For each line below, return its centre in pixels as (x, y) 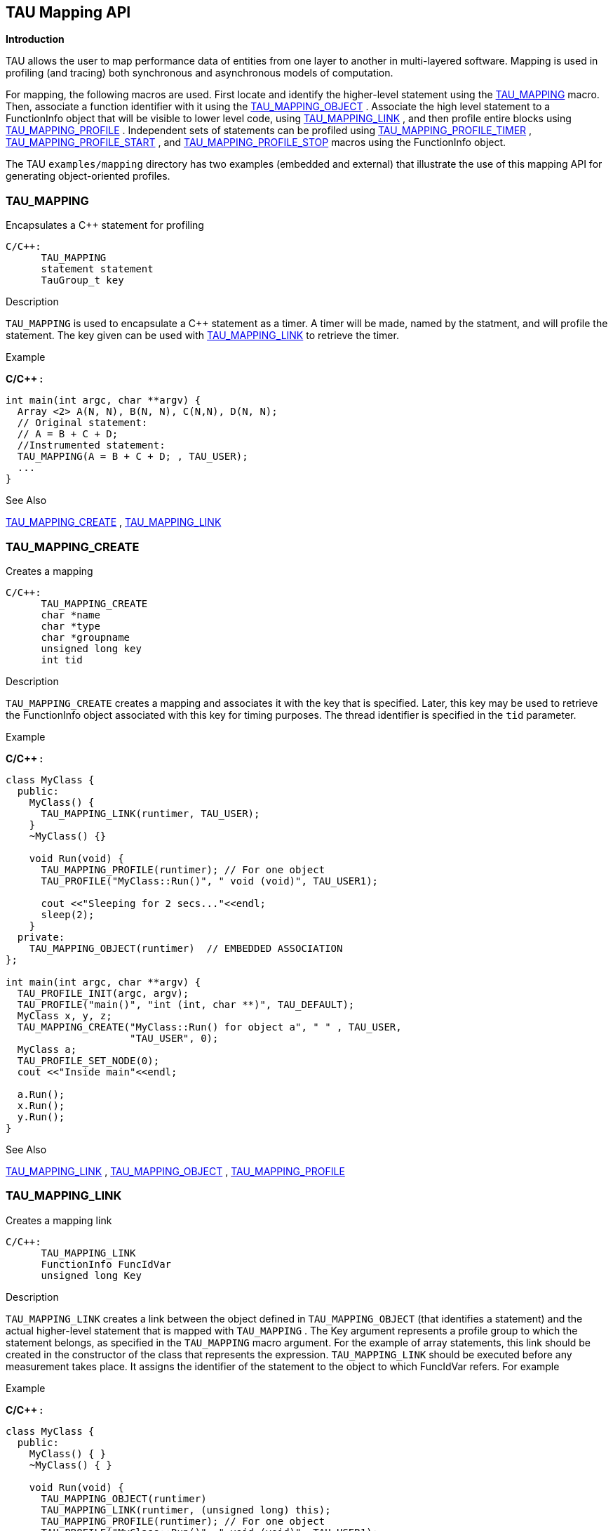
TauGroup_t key (82, 280)
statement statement (97, 269)
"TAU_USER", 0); (174, 1038)
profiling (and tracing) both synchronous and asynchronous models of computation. (200, 73)
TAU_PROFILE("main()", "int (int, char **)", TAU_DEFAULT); (186, 1004)
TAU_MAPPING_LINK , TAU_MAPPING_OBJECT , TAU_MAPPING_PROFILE (175, 1171)
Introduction (35, 39)
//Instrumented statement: (91, 445)
